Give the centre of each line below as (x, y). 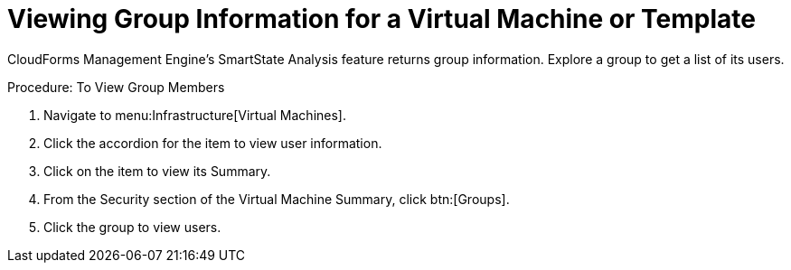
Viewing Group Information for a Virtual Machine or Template (381, 19)
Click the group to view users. (132, 227)
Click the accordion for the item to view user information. (213, 143)
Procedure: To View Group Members (116, 87)
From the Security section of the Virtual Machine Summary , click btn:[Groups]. (277, 199)
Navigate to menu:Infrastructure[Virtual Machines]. (195, 115)
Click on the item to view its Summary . (157, 171)
